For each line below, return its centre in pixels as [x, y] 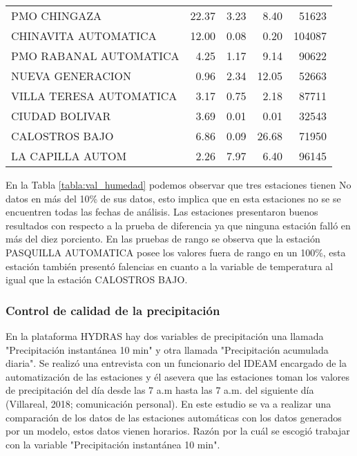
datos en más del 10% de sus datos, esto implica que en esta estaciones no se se [173, 198]
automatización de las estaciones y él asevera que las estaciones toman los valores [178, 376]
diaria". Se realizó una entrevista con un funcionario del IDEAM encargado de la [176, 363]
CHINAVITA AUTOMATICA [84, 36]
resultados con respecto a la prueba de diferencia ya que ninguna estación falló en [178, 225]
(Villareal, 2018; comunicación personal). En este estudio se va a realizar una [168, 403]
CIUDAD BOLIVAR [61, 116]
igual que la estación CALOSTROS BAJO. [97, 279]
